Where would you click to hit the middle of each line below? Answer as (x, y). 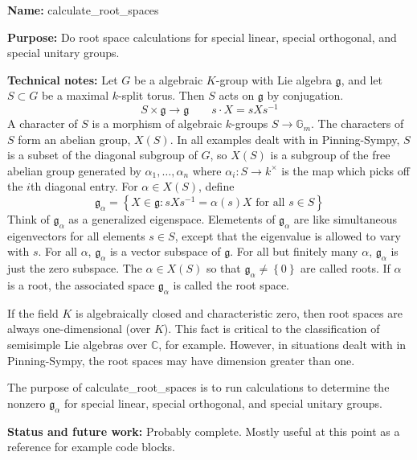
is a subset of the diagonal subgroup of (102, 155)
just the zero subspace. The (75, 268)
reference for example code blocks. (92, 447)
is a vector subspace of (165, 251)
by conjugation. (305, 95)
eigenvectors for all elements (76, 235)
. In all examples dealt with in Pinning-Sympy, (285, 139)
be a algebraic (168, 79)
